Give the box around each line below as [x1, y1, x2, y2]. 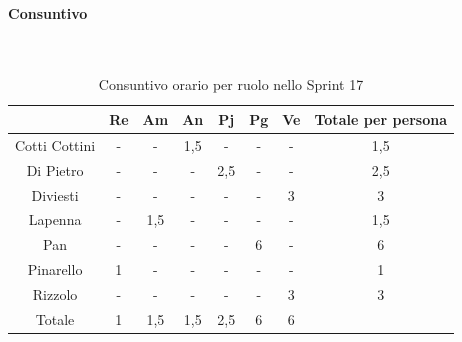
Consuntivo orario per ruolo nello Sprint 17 [98, 74, 364, 95]
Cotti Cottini [15, 134, 96, 155]
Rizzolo [32, 283, 78, 304]
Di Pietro [26, 159, 84, 180]
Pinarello [27, 259, 83, 280]
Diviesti [31, 184, 79, 205]
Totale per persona [314, 108, 448, 129]
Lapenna [28, 209, 82, 230]
